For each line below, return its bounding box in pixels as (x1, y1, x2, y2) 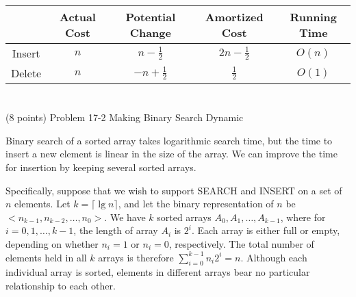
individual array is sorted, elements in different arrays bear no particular (5, 265, 310, 279)
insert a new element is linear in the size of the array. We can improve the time (5, 146, 338, 161)
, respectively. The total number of (168, 236, 314, 250)
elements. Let (14, 196, 71, 211)
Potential (125, 9, 176, 25)
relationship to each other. (5, 278, 116, 292)
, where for (280, 209, 326, 224)
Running (290, 9, 338, 25)
